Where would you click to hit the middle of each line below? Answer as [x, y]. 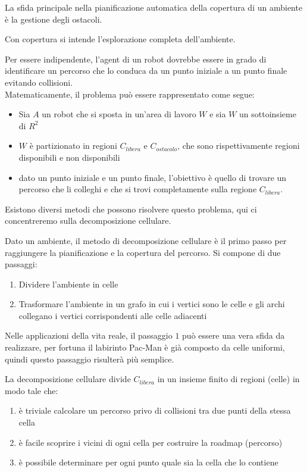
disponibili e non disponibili [69, 157]
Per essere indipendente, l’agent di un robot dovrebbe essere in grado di [136, 59]
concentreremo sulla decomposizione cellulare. [88, 221]
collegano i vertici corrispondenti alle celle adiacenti [113, 315]
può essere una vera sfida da [234, 335]
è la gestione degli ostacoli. [54, 19]
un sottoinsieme [268, 114]
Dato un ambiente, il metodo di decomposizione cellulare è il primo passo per [146, 240]
